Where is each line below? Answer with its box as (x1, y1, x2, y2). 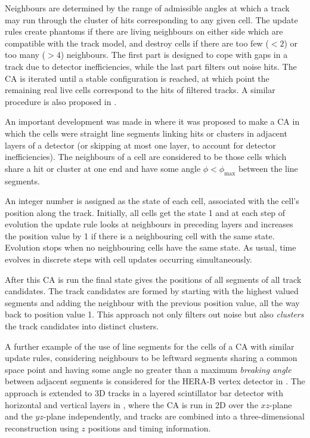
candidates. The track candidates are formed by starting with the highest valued (5, 285, 299, 297)
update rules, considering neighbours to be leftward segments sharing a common (5, 351, 297, 364)
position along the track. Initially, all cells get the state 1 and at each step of (5, 206, 286, 218)
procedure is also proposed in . (5, 95, 117, 107)
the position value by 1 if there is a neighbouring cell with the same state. (5, 229, 275, 242)
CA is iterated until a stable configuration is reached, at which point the (5, 72, 269, 84)
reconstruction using (5, 421, 79, 434)
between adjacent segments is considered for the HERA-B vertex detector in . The (5, 375, 305, 387)
